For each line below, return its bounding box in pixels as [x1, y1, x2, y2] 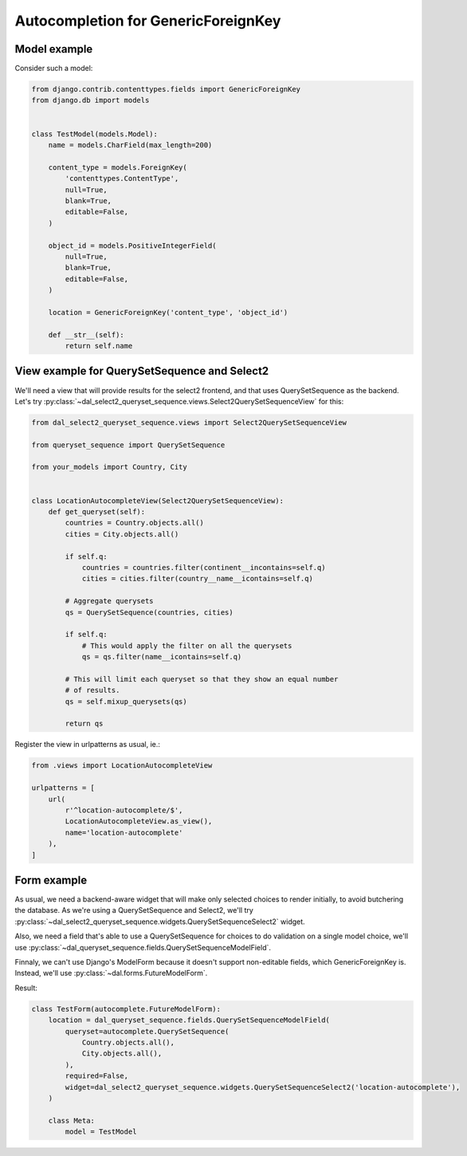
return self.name [65, 341, 133, 351]
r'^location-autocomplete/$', [65, 805, 183, 815]
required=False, [65, 1071, 129, 1080]
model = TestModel [65, 1127, 137, 1136]
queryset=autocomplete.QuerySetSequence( [65, 1027, 230, 1036]
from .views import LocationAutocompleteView [31, 761, 213, 770]
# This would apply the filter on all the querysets [81, 641, 292, 650]
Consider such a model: [14, 64, 93, 73]
